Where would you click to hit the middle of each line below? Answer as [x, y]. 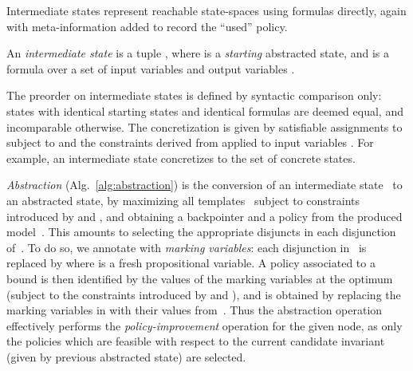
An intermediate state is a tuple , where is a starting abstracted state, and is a [198, 53]
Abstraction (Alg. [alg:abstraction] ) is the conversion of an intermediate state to [205, 185]
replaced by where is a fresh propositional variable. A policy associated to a [191, 263]
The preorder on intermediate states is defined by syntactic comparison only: [194, 95]
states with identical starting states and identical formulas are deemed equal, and [205, 111]
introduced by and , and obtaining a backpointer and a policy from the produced [205, 216]
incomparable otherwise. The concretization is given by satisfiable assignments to [205, 126]
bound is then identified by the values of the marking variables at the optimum [200, 278]
